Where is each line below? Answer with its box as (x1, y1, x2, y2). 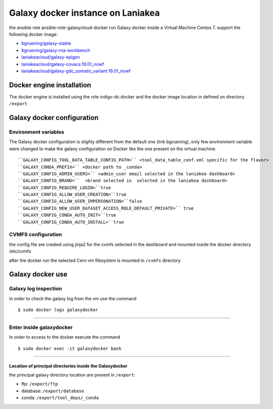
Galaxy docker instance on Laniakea (9, 7, 160, 18)
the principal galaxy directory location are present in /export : (9, 372, 136, 378)
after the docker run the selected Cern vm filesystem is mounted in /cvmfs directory (9, 257, 181, 263)
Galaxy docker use (9, 270, 68, 279)
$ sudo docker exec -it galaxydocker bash (18, 346, 122, 351)
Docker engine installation (9, 81, 91, 89)
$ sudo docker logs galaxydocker (18, 307, 98, 313)
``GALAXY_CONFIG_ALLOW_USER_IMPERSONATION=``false (18, 198, 142, 204)
